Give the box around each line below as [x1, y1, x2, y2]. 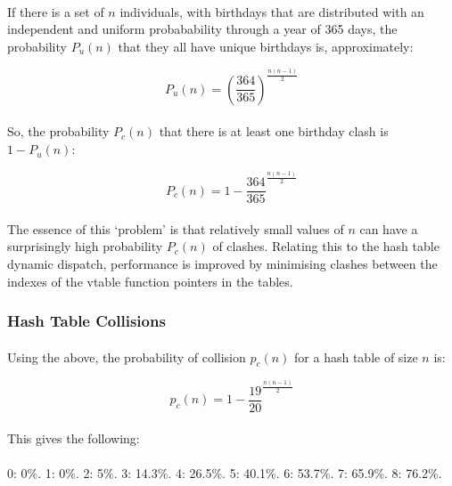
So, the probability [7, 122, 110, 141]
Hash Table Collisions [7, 310, 166, 332]
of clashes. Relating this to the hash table [212, 237, 440, 255]
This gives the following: [7, 428, 140, 447]
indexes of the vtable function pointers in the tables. [7, 271, 293, 290]
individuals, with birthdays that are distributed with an [119, 2, 424, 20]
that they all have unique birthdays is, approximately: [118, 36, 414, 55]
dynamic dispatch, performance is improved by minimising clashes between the [7, 255, 438, 273]
